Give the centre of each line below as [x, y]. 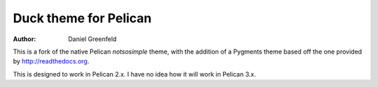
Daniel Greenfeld [92, 39]
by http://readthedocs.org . [51, 61]
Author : [24, 39]
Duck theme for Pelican [82, 18]
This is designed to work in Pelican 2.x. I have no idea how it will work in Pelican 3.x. [134, 74]
